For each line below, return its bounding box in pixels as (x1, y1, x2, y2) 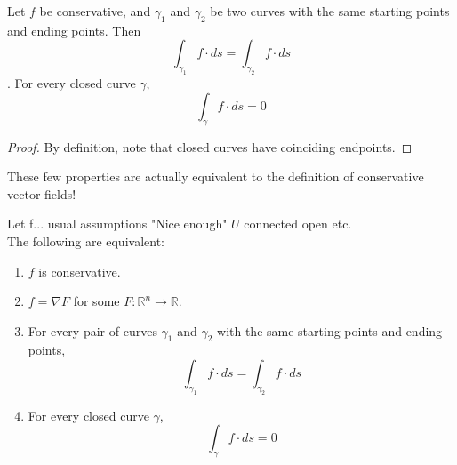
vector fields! (7, 184, 76, 203)
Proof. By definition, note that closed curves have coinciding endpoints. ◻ (7, 137, 413, 156)
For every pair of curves (28, 321, 157, 340)
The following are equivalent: (7, 231, 164, 250)
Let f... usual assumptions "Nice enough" (7, 214, 228, 233)
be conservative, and (39, 2, 151, 20)
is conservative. (38, 261, 121, 280)
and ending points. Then (7, 20, 141, 39)
